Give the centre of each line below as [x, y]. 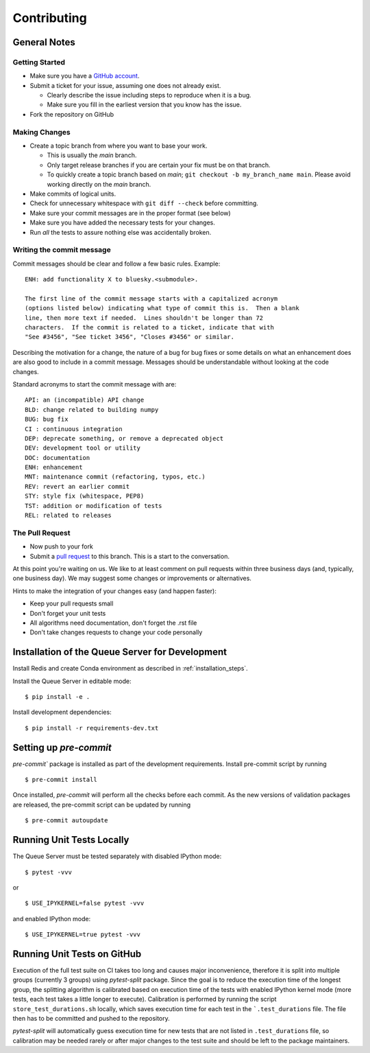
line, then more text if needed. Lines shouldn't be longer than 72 [144, 318]
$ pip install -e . [58, 697]
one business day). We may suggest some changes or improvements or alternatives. [132, 578]
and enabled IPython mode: [52, 918]
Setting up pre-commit [62, 747]
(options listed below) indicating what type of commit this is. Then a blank [162, 308]
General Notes [44, 42]
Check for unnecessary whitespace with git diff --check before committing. [144, 203]
